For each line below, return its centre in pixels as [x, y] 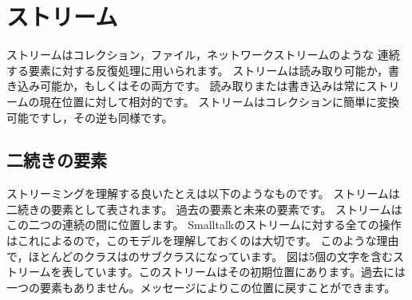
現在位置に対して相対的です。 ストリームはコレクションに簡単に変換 [219, 101]
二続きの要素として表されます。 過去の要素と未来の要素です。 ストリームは [204, 209]
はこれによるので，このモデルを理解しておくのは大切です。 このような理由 [203, 241]
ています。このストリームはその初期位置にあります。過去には [245, 272]
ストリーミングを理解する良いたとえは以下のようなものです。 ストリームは [203, 193]
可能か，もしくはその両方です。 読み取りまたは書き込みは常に [203, 86]
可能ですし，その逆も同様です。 [90, 117]
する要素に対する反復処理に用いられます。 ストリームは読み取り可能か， [197, 70]
